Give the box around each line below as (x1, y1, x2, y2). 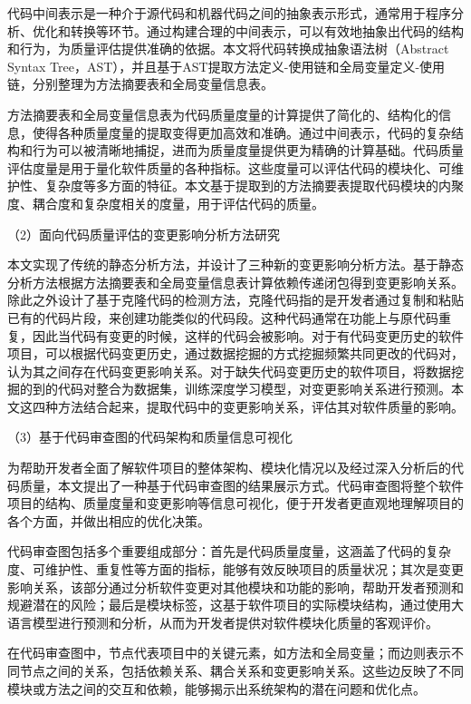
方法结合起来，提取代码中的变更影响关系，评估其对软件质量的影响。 (57, 396, 464, 416)
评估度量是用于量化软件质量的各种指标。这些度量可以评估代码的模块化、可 (7, 158, 451, 177)
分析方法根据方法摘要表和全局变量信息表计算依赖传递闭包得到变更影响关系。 (7, 272, 464, 291)
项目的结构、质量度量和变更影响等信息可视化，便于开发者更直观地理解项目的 (7, 494, 464, 513)
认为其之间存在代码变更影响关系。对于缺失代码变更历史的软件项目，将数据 (7, 361, 451, 380)
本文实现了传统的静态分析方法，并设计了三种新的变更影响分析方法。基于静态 (7, 255, 464, 274)
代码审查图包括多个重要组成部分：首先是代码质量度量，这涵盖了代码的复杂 (7, 542, 451, 561)
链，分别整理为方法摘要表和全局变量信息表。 (7, 74, 274, 93)
